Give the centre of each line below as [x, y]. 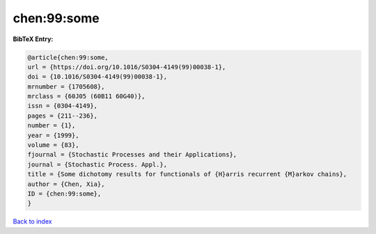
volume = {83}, [53, 145]
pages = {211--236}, [62, 116]
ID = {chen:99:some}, [64, 194]
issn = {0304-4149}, [62, 106]
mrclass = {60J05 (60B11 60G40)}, [86, 96]
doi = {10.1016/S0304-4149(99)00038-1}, [97, 77]
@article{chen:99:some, [68, 57]
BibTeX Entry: [33, 39]
